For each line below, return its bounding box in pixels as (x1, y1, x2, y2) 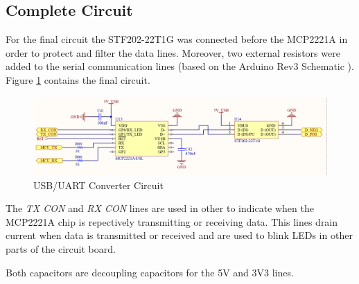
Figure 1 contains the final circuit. (6, 72, 150, 87)
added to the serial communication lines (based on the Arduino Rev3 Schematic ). (6, 59, 354, 73)
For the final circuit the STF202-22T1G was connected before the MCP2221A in (6, 32, 348, 46)
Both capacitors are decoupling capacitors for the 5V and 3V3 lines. (6, 265, 294, 279)
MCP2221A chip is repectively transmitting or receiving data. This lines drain (6, 214, 338, 229)
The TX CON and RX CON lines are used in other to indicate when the (6, 201, 314, 215)
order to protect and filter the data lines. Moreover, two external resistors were (6, 45, 340, 60)
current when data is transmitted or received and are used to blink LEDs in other (6, 228, 353, 242)
